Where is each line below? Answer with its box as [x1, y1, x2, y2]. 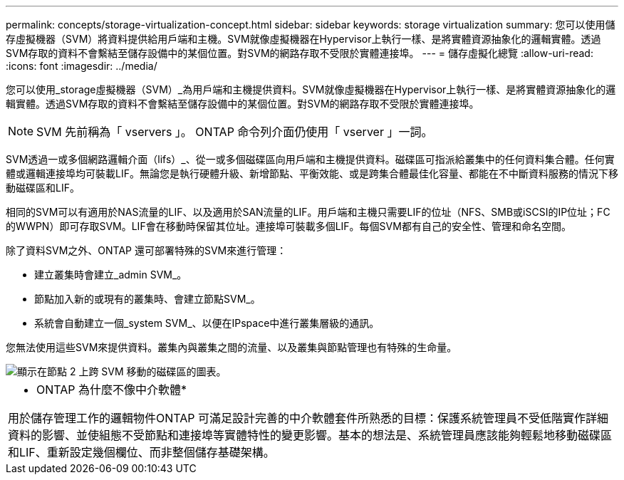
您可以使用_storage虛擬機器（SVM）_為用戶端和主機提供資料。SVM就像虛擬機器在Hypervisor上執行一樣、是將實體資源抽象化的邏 [6, 83, 616, 95]
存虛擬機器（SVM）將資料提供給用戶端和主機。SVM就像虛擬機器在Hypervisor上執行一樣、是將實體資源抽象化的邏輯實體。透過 [6, 33, 601, 45]
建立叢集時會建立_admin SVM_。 [34, 268, 187, 281]
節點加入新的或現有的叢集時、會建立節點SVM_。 [34, 293, 261, 305]
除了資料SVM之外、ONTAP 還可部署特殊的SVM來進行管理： [6, 244, 287, 256]
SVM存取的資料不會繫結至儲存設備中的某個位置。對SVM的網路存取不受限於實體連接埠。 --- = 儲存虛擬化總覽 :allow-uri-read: [6, 47, 593, 59]
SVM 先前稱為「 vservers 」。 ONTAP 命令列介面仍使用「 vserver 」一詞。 [36, 125, 433, 139]
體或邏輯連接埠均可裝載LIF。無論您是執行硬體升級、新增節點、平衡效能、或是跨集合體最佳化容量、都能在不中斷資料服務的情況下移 [6, 167, 618, 179]
